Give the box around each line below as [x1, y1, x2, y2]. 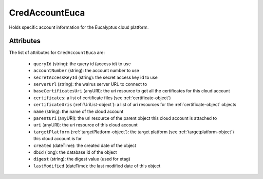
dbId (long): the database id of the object [33, 149, 117, 155]
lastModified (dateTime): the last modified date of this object [33, 163, 161, 169]
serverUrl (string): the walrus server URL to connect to [33, 81, 147, 87]
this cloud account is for [33, 136, 82, 142]
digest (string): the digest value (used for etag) [33, 156, 131, 162]
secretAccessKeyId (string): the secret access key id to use [33, 74, 158, 80]
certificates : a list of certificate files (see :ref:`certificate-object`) [33, 95, 171, 101]
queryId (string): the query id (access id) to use [33, 61, 131, 67]
